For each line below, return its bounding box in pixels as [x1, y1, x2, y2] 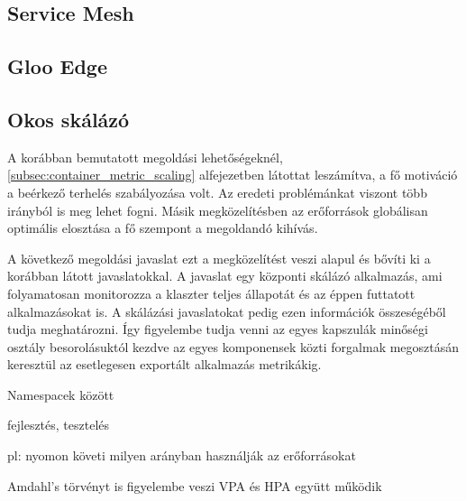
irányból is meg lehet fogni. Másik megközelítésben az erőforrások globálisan [7, 200, 428, 219]
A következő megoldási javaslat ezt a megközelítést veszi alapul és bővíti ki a [7, 248, 431, 267]
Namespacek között [7, 385, 114, 404]
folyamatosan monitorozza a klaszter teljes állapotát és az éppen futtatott [7, 283, 416, 302]
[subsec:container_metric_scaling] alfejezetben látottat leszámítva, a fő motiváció [7, 165, 458, 184]
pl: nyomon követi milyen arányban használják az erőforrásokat [7, 446, 356, 465]
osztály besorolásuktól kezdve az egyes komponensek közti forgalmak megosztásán [7, 337, 460, 356]
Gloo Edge [7, 52, 107, 80]
